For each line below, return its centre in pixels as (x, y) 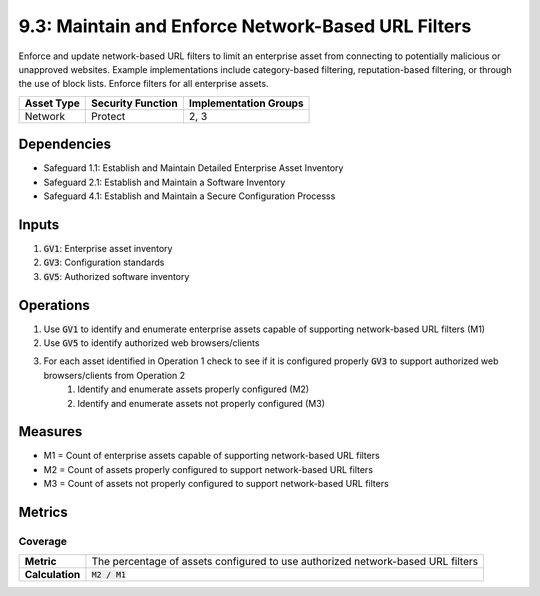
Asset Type (52, 103)
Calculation (52, 575)
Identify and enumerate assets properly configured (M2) (193, 389)
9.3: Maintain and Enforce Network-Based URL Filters (245, 26)
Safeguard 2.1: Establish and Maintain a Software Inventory (164, 182)
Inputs (39, 224)
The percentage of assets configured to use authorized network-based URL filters (285, 562)
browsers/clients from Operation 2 (114, 375)
